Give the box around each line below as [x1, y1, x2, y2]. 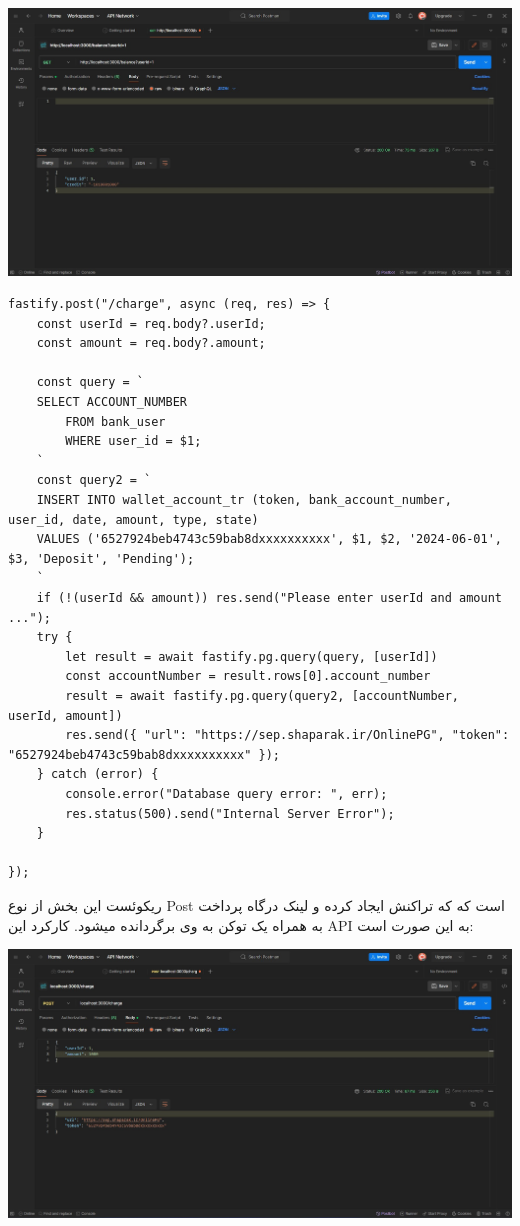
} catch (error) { [36, 767, 159, 782]
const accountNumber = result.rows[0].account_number [65, 669, 431, 684]
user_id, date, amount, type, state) [8, 512, 259, 527]
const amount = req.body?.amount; [36, 336, 266, 351]
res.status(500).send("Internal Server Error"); [65, 806, 395, 821]
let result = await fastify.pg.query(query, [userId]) [65, 649, 438, 664]
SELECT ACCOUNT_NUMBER [36, 395, 187, 410]
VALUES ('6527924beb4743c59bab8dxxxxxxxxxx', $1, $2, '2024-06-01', [36, 532, 502, 547]
